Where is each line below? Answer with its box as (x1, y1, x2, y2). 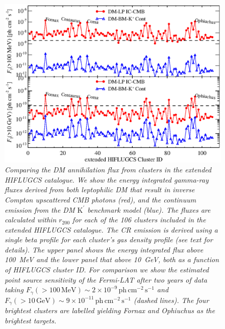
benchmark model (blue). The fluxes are (87, 204, 211, 215)
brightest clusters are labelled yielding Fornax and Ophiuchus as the (5, 305, 215, 316)
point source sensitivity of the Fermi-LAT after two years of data (5, 274, 207, 285)
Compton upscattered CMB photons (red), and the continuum (5, 194, 196, 205)
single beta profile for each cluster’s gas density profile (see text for (5, 234, 213, 245)
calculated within (5, 214, 57, 225)
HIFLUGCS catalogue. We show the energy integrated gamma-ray (5, 174, 209, 185)
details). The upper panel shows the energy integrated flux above (5, 244, 204, 255)
